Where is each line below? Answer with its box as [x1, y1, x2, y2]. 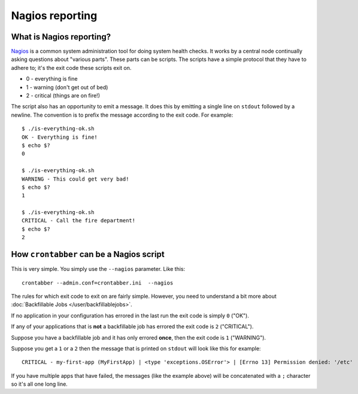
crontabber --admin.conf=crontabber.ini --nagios [22, 279, 174, 286]
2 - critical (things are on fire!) [26, 92, 100, 99]
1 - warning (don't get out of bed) [26, 84, 108, 91]
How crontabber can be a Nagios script [11, 249, 165, 259]
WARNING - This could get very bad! [22, 175, 129, 182]
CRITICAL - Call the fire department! [22, 217, 136, 224]
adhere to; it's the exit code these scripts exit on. [11, 64, 132, 71]
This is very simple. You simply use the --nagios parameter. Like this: [11, 265, 186, 273]
